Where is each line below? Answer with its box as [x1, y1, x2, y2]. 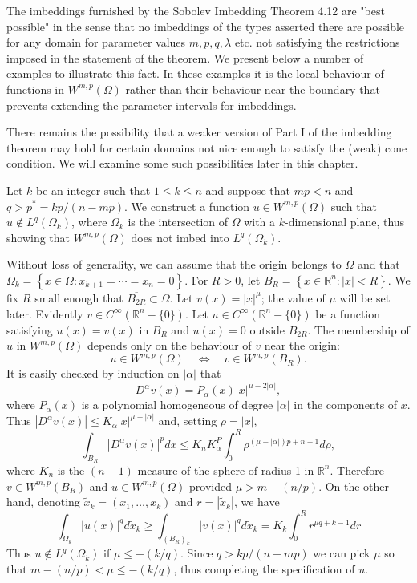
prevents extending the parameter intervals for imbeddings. [6, 96, 297, 113]
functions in [6, 80, 65, 97]
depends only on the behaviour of [87, 337, 252, 354]
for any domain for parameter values [6, 34, 186, 51]
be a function [315, 305, 381, 322]
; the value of [261, 289, 326, 306]
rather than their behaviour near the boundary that [125, 80, 380, 97]
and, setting [158, 412, 217, 429]
